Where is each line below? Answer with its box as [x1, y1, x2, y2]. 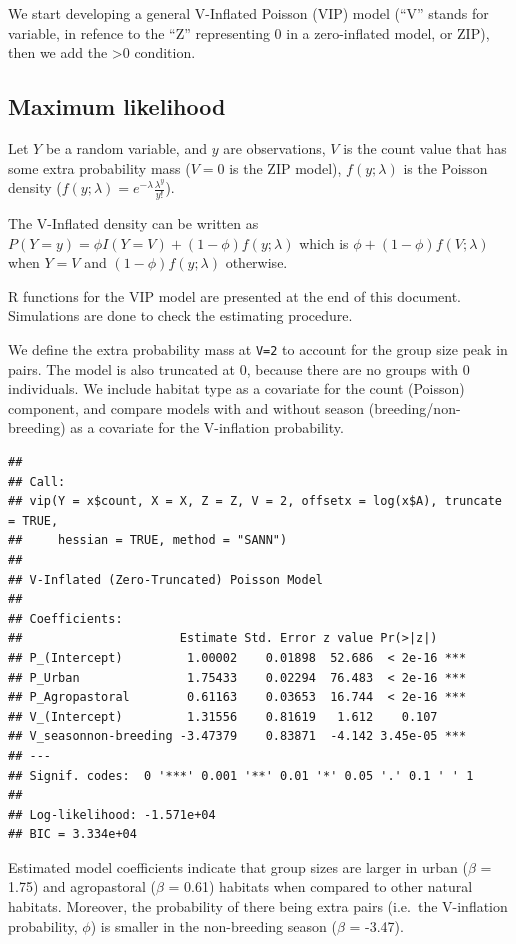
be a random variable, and [45, 137, 207, 158]
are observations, [223, 137, 326, 158]
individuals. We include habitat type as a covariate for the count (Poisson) [8, 378, 465, 399]
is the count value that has [343, 137, 507, 158]
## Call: [8, 474, 66, 489]
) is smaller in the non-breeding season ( [90, 915, 337, 936]
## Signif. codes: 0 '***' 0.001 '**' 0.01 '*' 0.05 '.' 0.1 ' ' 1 [8, 768, 474, 783]
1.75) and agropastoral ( [8, 876, 156, 897]
